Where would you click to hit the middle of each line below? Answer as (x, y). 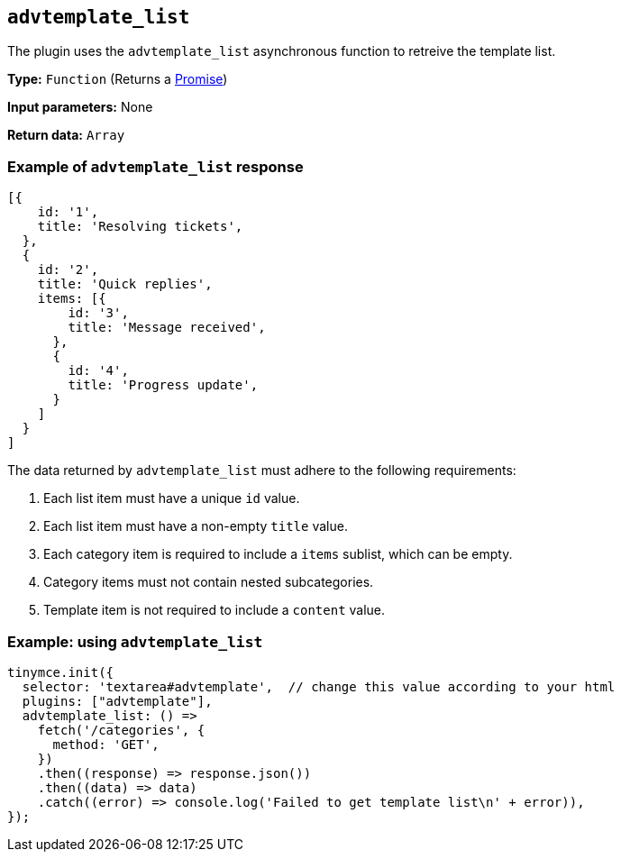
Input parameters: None (80, 107)
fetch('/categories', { (121, 730)
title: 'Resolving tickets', (140, 227)
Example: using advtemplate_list (135, 641)
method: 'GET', (106, 744)
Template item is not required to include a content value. (215, 610)
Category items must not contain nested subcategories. (209, 582)
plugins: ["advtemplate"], (117, 701)
